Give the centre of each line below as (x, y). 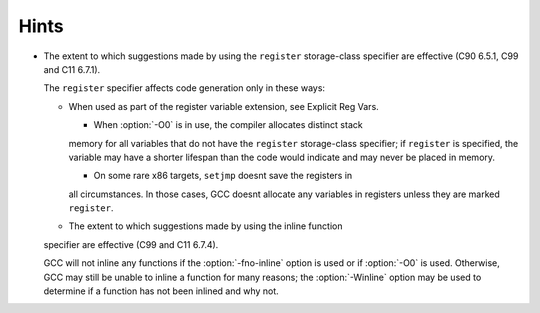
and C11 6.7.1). (72, 69)
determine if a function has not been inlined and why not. (161, 291)
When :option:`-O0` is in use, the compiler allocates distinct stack (228, 125)
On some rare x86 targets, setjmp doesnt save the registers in (223, 176)
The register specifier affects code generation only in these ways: (184, 88)
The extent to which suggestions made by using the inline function (205, 226)
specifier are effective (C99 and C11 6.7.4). (131, 244)
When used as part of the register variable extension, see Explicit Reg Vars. (223, 106)
